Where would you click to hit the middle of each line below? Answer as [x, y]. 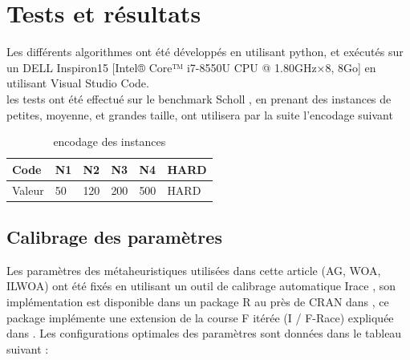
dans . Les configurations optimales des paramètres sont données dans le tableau [204, 333]
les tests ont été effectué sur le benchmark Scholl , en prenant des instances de [199, 98]
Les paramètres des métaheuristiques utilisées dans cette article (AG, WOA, [194, 270]
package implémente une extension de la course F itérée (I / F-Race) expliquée [200, 317]
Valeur [28, 190]
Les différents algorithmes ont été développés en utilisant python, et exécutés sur [205, 52]
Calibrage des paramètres [114, 237]
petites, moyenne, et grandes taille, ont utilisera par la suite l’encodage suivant [200, 114]
